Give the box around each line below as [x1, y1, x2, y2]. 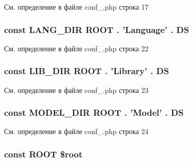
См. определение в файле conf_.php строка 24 [4, 126, 149, 137]
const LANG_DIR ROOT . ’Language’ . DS [4, 23, 189, 36]
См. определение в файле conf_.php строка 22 [4, 43, 149, 53]
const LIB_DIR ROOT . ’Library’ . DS [4, 64, 169, 77]
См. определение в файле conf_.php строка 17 [4, 2, 149, 12]
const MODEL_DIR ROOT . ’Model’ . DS [4, 106, 184, 119]
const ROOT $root [4, 147, 83, 160]
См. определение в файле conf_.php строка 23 [4, 84, 149, 95]
